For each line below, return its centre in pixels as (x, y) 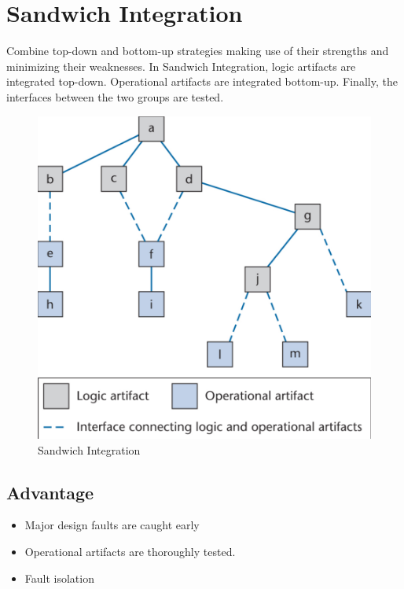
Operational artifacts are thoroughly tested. (130, 552)
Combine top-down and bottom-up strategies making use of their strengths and (198, 51)
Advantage (50, 492)
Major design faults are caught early (112, 525)
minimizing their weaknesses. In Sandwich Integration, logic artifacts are (181, 66)
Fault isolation (59, 578)
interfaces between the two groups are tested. (115, 96)
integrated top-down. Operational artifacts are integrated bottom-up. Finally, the (202, 81)
